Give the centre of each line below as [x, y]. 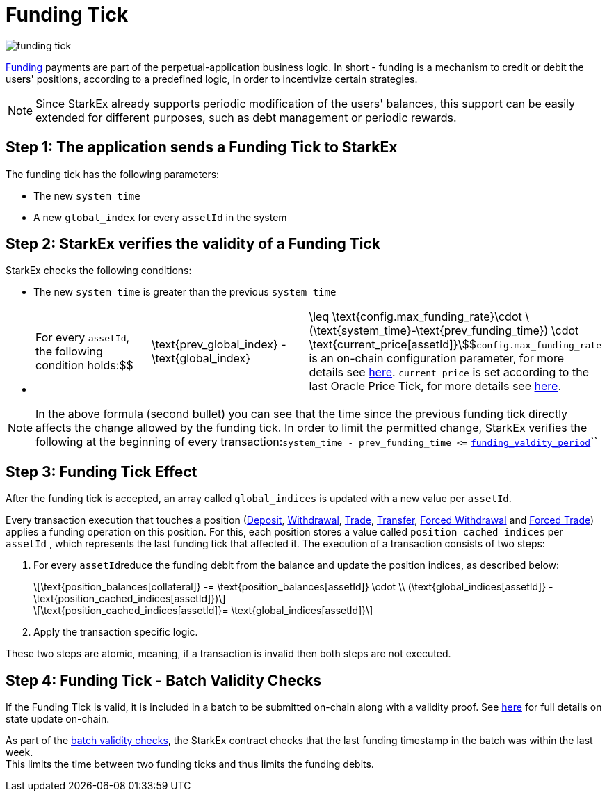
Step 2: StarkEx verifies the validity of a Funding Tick [193, 244]
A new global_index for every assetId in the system [160, 217]
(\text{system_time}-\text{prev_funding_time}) [429, 331]
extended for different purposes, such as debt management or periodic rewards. [246, 117]
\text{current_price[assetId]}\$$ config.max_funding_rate [455, 345]
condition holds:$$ [84, 365]
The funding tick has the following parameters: [113, 174]
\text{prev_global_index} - [219, 345]
